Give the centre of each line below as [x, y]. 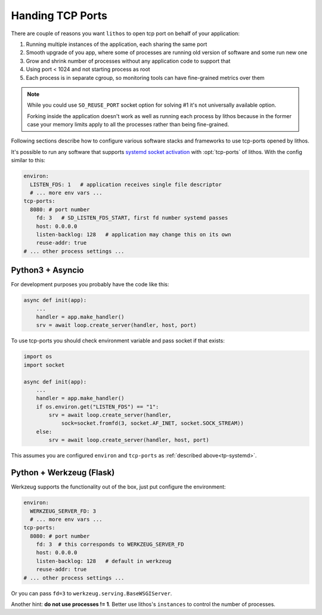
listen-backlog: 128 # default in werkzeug [104, 561]
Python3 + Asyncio [47, 271]
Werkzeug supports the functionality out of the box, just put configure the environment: [118, 487]
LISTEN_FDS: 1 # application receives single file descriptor [126, 184]
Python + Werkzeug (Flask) [63, 473]
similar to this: [28, 160]
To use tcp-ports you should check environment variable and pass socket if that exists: [118, 341]
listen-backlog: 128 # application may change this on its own [134, 234]
